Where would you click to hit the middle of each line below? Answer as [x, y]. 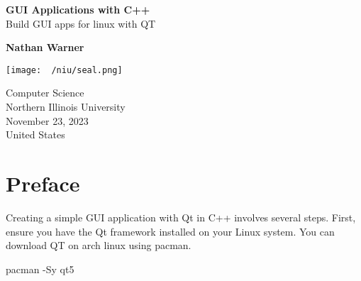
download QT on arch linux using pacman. [99, 245]
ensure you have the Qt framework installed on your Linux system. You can [170, 231]
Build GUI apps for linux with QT [81, 23]
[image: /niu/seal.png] [64, 70]
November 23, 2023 [47, 120]
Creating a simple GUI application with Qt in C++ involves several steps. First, [181, 217]
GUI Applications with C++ [78, 9]
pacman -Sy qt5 [40, 269]
